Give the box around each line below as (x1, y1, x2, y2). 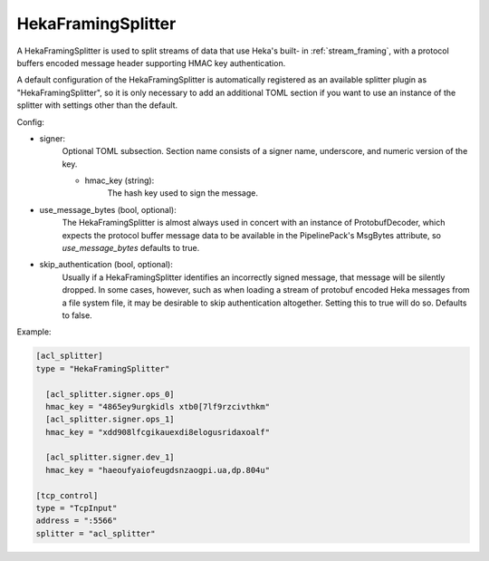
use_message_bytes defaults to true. (62, 243, 200, 254)
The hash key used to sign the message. (107, 188, 258, 198)
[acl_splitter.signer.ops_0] (45, 389, 176, 399)
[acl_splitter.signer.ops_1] (45, 414, 176, 425)
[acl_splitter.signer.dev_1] (45, 452, 176, 462)
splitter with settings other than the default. (16, 100, 178, 111)
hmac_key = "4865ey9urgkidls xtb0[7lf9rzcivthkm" (45, 401, 271, 411)
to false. (62, 309, 92, 321)
